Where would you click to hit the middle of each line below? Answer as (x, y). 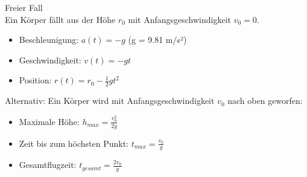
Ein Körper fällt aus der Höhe (60, 19)
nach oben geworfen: (265, 101)
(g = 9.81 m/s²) (157, 40)
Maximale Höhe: (49, 121)
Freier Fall (24, 7)
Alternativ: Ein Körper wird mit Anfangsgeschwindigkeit (110, 101)
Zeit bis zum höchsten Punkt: (74, 143)
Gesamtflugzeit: (48, 165)
